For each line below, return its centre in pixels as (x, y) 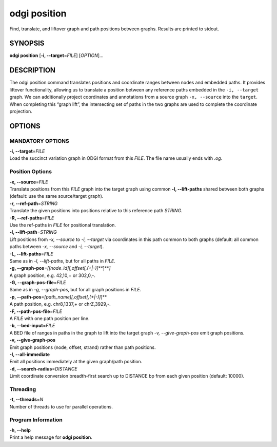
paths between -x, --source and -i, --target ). (57, 247)
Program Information (36, 420)
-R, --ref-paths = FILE (32, 218)
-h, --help (20, 430)
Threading (23, 389)
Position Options (31, 172)
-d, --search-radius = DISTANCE (43, 369)
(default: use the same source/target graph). (56, 196)
